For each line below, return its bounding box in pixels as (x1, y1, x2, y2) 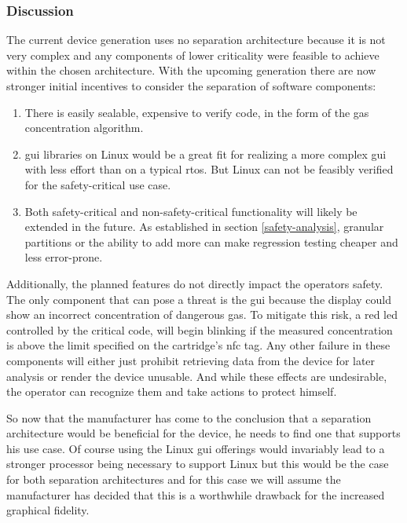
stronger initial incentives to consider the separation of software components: (6, 78, 376, 93)
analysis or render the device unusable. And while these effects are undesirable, (6, 368, 387, 384)
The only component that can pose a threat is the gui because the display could (6, 291, 391, 307)
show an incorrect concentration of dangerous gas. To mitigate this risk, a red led (6, 306, 398, 323)
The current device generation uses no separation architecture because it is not (6, 31, 386, 48)
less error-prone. (24, 249, 103, 265)
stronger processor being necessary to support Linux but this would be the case (6, 455, 389, 472)
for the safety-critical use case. (24, 176, 171, 192)
